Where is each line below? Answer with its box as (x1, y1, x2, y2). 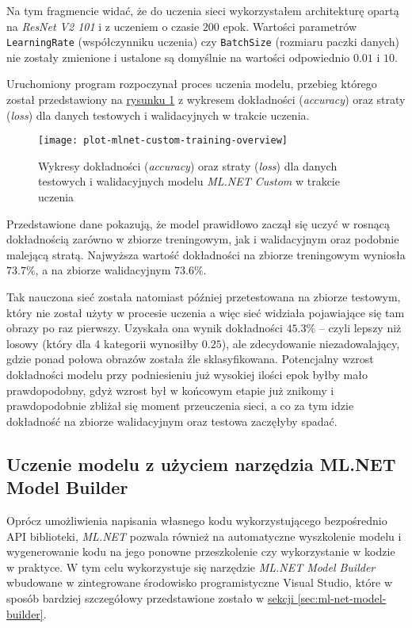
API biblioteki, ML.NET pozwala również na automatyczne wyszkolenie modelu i (6, 527, 402, 544)
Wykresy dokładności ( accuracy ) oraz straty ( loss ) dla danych (38, 157, 338, 174)
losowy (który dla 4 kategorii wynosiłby (6, 335, 199, 351)
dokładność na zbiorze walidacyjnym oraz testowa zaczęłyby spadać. (6, 412, 338, 429)
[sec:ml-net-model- (297, 589, 387, 606)
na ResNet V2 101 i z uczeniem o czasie (6, 17, 200, 34)
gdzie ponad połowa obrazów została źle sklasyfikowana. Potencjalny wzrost (6, 350, 374, 367)
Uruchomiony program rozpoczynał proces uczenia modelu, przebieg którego (6, 75, 377, 92)
